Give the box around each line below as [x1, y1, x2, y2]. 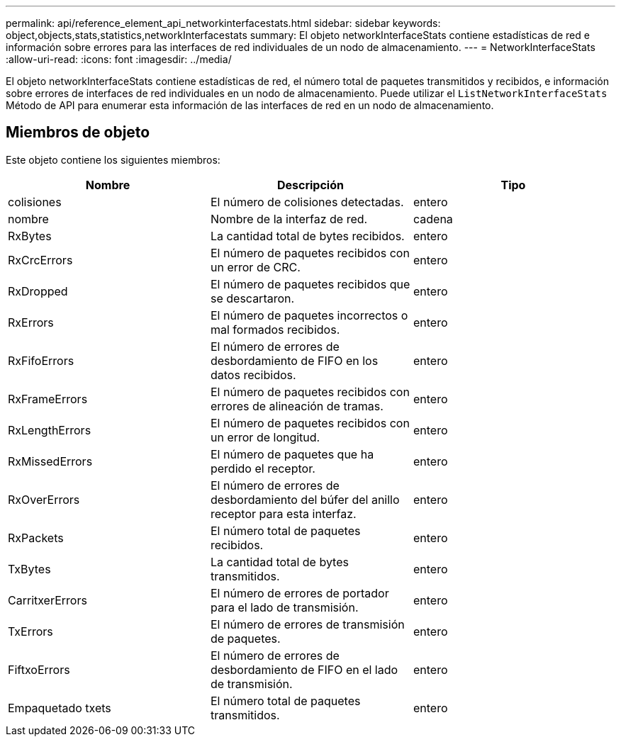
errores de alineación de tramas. [210, 398, 384, 413]
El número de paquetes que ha [210, 446, 374, 461]
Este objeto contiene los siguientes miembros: [6, 153, 220, 166]
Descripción [276, 177, 344, 192]
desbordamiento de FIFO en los [210, 353, 379, 368]
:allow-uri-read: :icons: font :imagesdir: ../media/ [6, 53, 232, 65]
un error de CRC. [210, 259, 301, 274]
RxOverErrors [8, 492, 80, 507]
